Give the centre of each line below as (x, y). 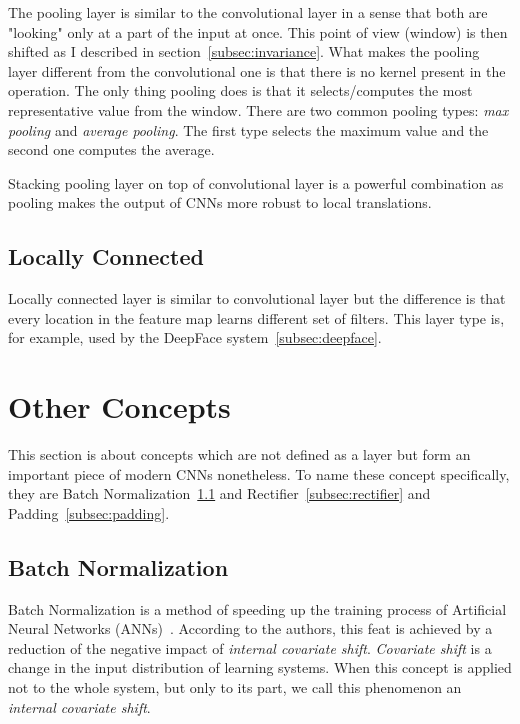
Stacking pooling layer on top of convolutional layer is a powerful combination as (256, 182)
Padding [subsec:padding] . (89, 512)
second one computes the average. (111, 149)
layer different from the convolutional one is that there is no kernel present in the (257, 70)
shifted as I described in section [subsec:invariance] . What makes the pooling (244, 51)
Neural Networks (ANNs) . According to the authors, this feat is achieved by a (250, 628)
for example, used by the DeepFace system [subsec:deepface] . (195, 337)
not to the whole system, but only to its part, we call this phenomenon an (235, 687)
